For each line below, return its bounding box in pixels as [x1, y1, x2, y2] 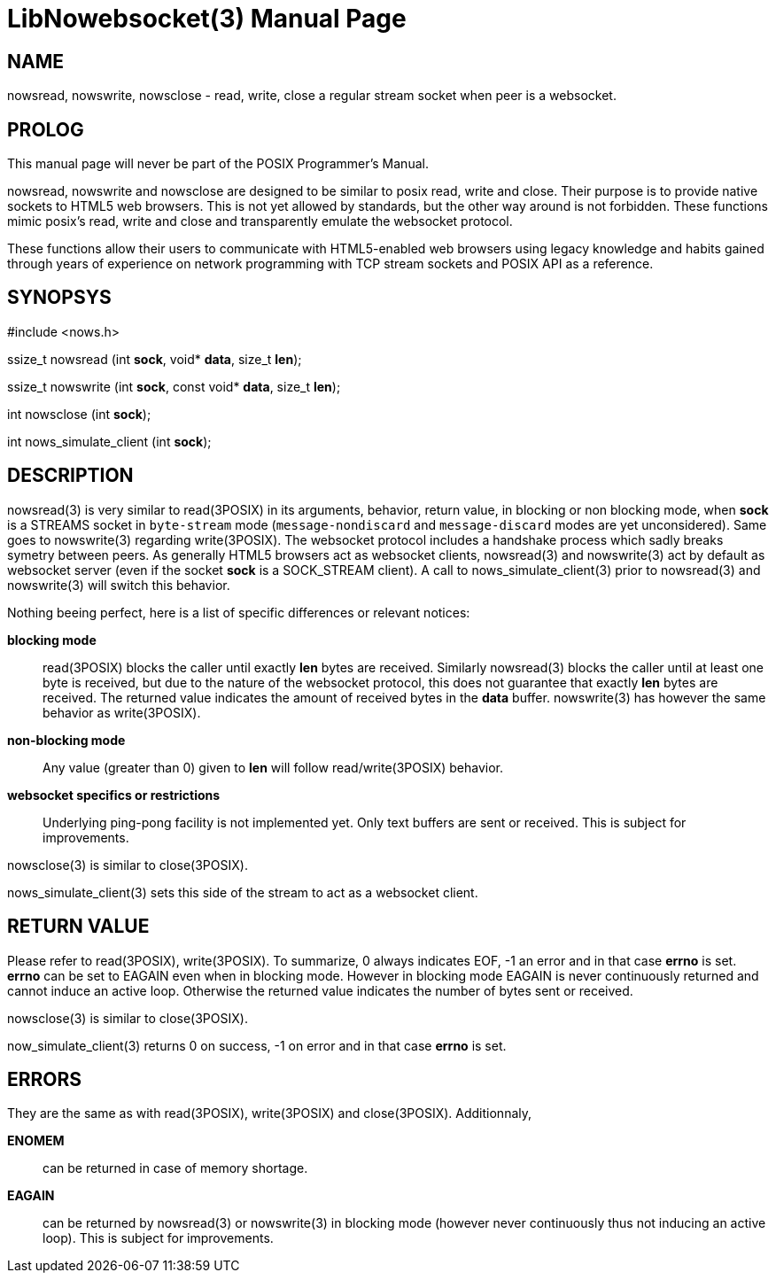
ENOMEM [7, 1133, 65, 1149]
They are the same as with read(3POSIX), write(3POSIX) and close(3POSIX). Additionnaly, [7, 1105, 532, 1121]
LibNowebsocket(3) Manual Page [7, 4, 407, 34]
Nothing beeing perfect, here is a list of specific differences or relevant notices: [7, 604, 470, 620]
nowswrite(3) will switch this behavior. [7, 577, 230, 593]
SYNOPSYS [7, 286, 112, 309]
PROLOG [7, 118, 84, 141]
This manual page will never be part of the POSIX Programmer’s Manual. [7, 156, 429, 172]
